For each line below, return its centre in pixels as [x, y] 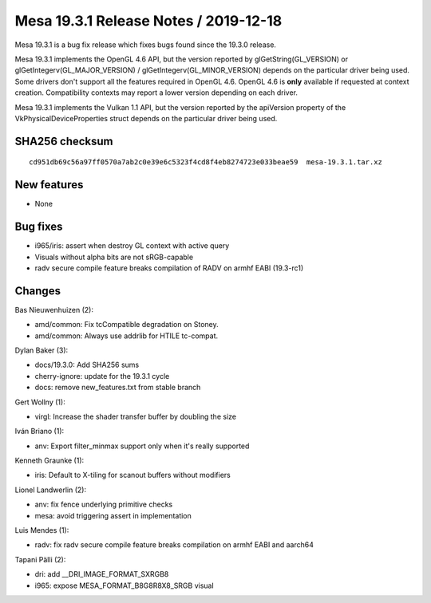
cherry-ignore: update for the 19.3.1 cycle [102, 376]
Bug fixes [39, 227]
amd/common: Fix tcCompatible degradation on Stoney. [127, 325]
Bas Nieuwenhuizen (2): [54, 309]
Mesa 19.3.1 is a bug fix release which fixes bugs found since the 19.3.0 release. [146, 45]
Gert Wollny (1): [40, 402]
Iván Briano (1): [40, 432]
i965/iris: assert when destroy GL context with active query [132, 246]
